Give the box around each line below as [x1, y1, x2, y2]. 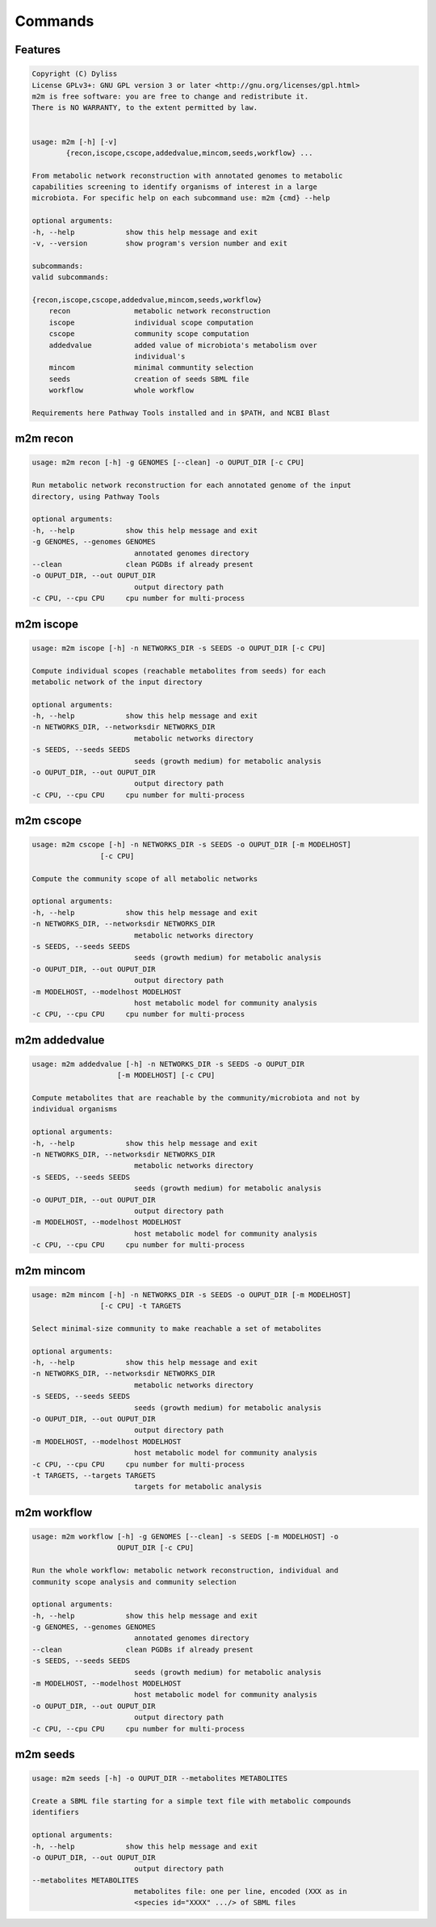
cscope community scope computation [48, 330, 249, 338]
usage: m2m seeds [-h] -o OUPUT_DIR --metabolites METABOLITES [31, 1774, 288, 1783]
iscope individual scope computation [48, 317, 254, 327]
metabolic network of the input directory [31, 677, 203, 686]
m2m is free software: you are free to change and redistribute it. [31, 91, 309, 101]
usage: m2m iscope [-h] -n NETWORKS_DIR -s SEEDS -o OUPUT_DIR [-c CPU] [31, 643, 326, 653]
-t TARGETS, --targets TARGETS [31, 1471, 157, 1480]
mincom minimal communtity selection [48, 363, 254, 372]
